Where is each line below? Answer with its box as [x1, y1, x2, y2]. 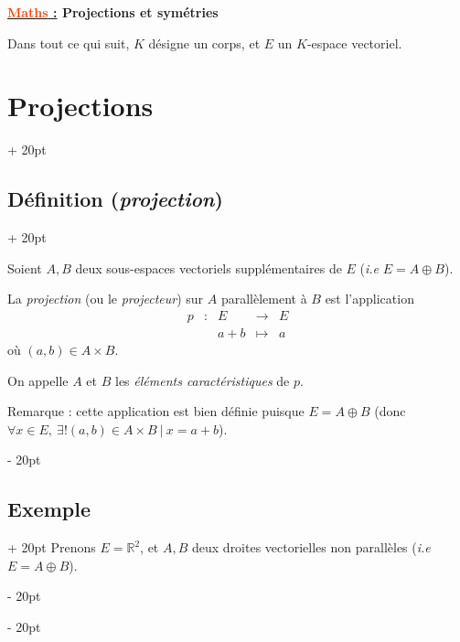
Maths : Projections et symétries [7, 3, 219, 21]
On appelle [7, 370, 69, 390]
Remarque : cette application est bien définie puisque [7, 401, 305, 421]
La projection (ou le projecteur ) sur [7, 289, 204, 308]
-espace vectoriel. [306, 33, 402, 52]
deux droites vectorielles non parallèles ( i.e [192, 538, 431, 557]
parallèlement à [220, 289, 307, 308]
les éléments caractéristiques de [114, 370, 290, 390]
